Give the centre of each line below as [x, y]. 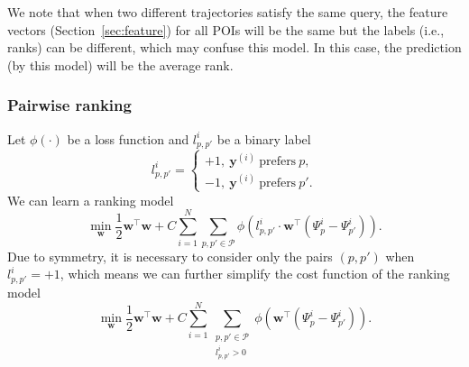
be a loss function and [128, 138]
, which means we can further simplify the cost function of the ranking [255, 274]
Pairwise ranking [69, 105]
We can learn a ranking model [91, 200]
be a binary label [264, 138]
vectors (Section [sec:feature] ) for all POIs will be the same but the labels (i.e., [226, 29]
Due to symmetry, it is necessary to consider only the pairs [170, 256]
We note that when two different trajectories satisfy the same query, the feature [228, 12]
